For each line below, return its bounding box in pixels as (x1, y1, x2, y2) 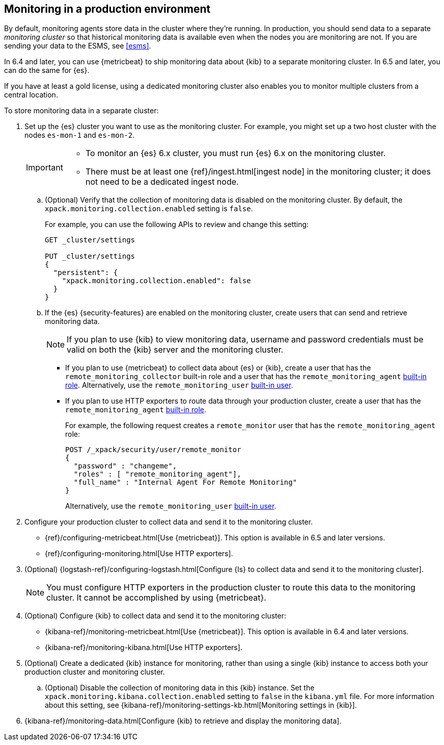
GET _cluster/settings (45, 236, 135, 244)
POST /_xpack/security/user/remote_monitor (65, 445, 241, 454)
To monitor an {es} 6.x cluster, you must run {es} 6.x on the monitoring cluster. (85, 148, 386, 159)
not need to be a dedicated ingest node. (85, 177, 239, 187)
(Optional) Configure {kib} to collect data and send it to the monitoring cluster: (24, 611, 286, 620)
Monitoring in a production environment (4, 3, 211, 15)
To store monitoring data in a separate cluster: (4, 106, 159, 115)
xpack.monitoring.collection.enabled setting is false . (45, 204, 253, 213)
